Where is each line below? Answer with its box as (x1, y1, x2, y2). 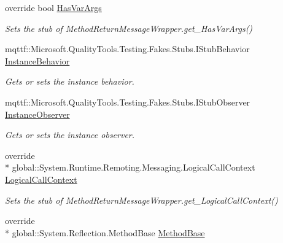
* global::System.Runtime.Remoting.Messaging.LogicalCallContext (5, 161, 255, 174)
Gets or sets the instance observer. (5, 128, 135, 141)
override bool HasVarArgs (5, 1, 102, 13)
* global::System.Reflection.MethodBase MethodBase (5, 226, 205, 239)
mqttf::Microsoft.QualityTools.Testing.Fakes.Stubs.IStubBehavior (5, 42, 250, 55)
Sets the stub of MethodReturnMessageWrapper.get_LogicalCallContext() (5, 193, 278, 206)
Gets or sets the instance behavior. (5, 75, 134, 88)
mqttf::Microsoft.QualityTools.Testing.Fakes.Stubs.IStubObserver (5, 95, 250, 108)
